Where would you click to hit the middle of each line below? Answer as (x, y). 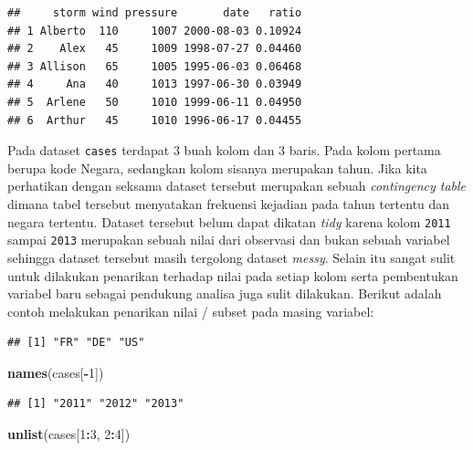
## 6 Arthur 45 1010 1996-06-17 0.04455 (155, 120)
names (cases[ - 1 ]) (56, 372)
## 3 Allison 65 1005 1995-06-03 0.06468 (155, 66)
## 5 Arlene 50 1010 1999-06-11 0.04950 (155, 102)
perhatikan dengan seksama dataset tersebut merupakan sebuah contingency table (237, 186)
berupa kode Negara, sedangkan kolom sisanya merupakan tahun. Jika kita (217, 167)
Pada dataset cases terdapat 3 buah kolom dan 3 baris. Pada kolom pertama (224, 150)
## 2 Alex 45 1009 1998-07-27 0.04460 (155, 49)
